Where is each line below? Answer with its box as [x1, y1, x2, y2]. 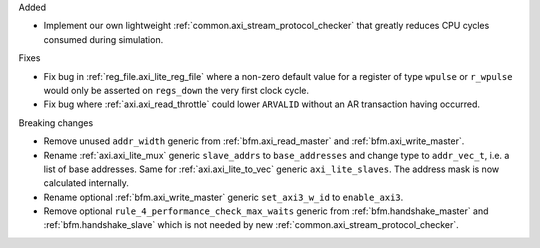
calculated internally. [43, 177, 130, 189]
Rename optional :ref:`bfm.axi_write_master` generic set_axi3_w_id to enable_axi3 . [43, 191, 404, 203]
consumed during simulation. [43, 33, 164, 45]
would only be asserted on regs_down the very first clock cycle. [43, 84, 310, 96]
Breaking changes [18, 116, 94, 129]
